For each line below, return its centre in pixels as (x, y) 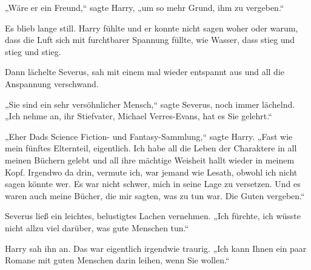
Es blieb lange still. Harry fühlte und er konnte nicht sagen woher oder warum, (152, 28)
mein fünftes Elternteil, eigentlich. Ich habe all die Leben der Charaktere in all (151, 148)
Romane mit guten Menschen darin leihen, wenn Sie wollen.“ (117, 260)
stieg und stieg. (33, 51)
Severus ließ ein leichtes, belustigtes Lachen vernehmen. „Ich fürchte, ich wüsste (153, 216)
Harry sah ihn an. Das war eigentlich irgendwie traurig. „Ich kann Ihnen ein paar (156, 248)
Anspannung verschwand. (52, 83)
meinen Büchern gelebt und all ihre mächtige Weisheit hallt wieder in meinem (150, 160)
